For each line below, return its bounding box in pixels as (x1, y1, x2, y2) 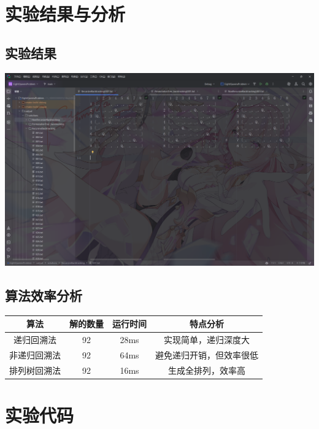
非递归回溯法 (9, 349, 61, 361)
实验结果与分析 (5, 1, 126, 26)
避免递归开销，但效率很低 (155, 349, 258, 361)
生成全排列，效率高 (168, 363, 245, 376)
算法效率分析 (5, 286, 82, 305)
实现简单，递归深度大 (164, 333, 250, 346)
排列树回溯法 (9, 363, 61, 376)
